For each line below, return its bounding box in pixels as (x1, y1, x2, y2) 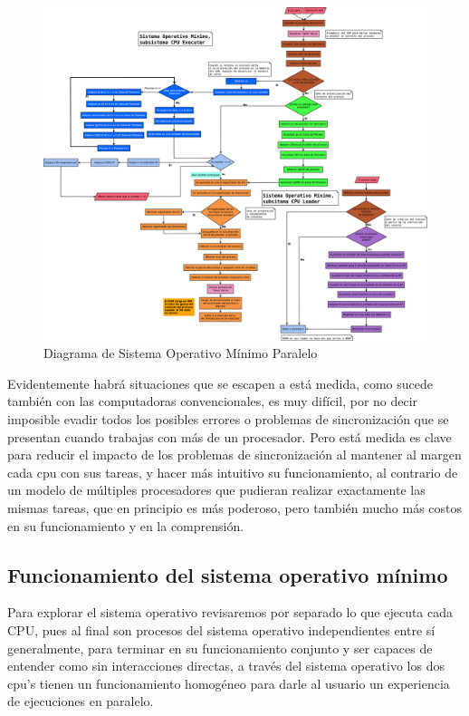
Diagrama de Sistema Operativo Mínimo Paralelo (43, 343, 318, 363)
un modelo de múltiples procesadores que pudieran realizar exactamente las (7, 480, 426, 499)
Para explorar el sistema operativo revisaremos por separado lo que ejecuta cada (7, 603, 454, 622)
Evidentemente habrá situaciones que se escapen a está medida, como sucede (7, 373, 434, 392)
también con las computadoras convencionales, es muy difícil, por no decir (7, 392, 418, 411)
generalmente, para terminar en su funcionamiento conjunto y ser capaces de (7, 638, 433, 657)
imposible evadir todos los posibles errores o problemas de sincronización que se (7, 410, 449, 429)
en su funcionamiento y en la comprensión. (7, 516, 244, 535)
